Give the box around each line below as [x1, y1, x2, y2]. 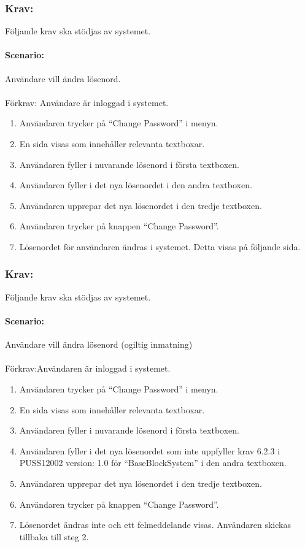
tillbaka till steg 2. [19, 530, 89, 543]
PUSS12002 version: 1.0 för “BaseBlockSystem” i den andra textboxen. [19, 456, 287, 469]
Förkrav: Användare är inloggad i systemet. [5, 96, 169, 109]
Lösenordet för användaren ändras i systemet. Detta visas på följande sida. [19, 240, 301, 253]
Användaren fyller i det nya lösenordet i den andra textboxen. [19, 178, 252, 191]
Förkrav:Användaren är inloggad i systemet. [5, 362, 171, 375]
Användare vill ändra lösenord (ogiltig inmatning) [5, 338, 193, 351]
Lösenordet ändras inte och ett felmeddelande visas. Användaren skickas [19, 518, 291, 531]
